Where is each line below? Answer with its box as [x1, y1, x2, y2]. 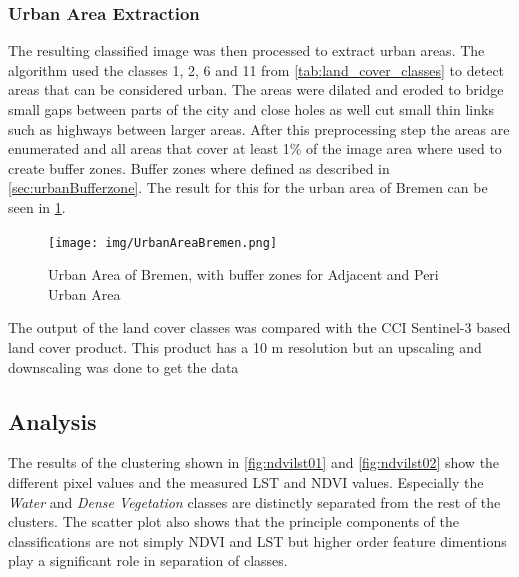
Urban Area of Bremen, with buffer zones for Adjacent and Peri [48, 264, 439, 285]
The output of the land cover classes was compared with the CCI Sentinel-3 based [8, 317, 511, 338]
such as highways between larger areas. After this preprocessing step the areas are [8, 118, 510, 139]
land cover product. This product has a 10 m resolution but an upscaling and [8, 337, 482, 357]
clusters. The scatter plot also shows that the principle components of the [8, 511, 459, 532]
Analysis [8, 405, 97, 436]
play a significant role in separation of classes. [8, 550, 288, 571]
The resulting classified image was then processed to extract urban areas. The [8, 40, 485, 61]
